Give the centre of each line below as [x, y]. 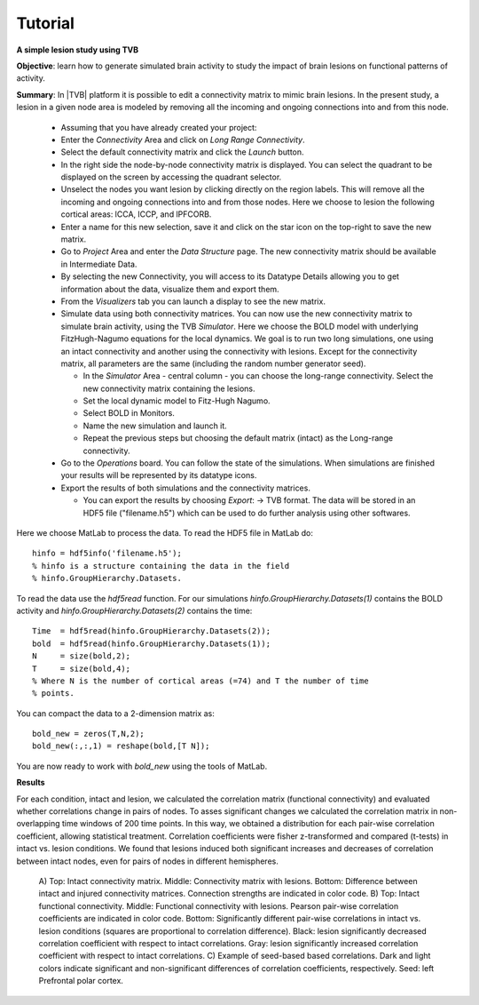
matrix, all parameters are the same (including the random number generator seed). [213, 363]
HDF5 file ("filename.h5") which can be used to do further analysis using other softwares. [247, 513]
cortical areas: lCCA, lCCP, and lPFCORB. [136, 214]
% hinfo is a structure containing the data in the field [161, 566]
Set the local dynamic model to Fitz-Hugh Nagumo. [177, 401]
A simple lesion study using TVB [78, 50]
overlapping [39, 824]
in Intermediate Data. [99, 264]
